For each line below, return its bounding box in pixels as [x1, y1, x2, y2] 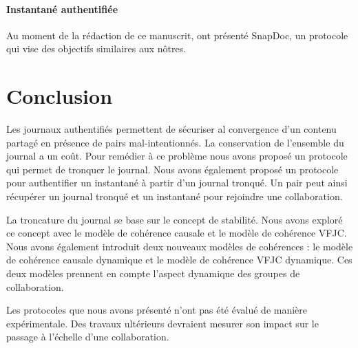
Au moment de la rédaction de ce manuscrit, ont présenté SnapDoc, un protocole [6, 28, 348, 42]
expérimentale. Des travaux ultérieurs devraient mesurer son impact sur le [6, 316, 319, 330]
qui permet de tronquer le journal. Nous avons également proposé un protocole [6, 162, 339, 176]
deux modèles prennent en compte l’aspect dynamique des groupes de [6, 266, 300, 281]
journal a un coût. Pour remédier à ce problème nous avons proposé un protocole [6, 149, 348, 163]
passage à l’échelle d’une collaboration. [6, 329, 169, 344]
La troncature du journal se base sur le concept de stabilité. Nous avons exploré [6, 212, 343, 226]
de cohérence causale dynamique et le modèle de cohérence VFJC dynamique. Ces [6, 252, 352, 267]
